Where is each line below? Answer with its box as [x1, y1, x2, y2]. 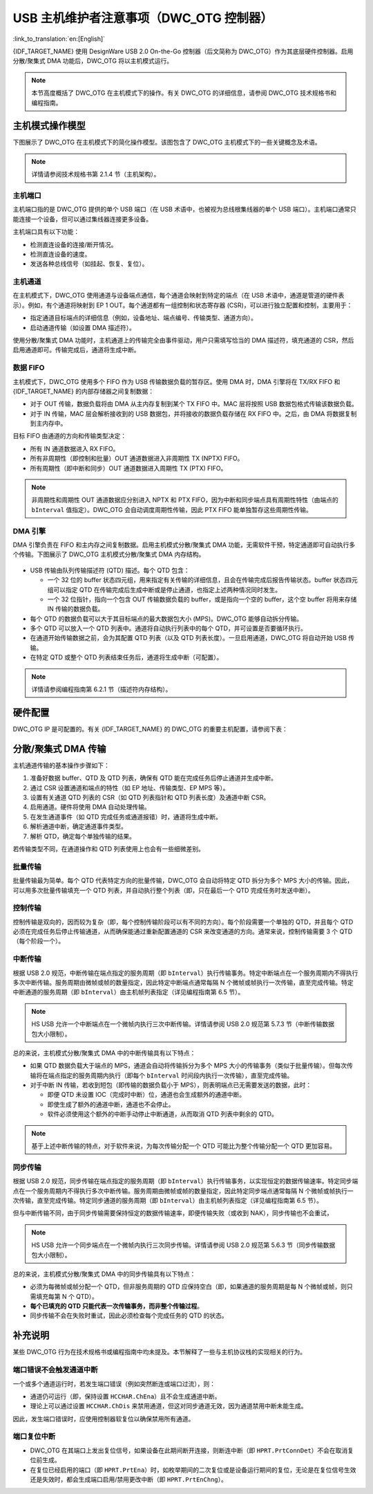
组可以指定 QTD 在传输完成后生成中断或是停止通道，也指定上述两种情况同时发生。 [47, 585, 282, 594]
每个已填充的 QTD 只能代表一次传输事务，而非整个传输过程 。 [30, 1302, 204, 1311]
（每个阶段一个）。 [12, 937, 65, 945]
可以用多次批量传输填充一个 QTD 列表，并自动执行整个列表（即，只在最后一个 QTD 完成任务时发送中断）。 [12, 886, 314, 894]
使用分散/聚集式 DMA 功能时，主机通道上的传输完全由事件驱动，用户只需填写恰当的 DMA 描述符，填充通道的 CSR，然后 [12, 336, 354, 344]
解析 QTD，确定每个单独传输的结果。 [30, 832, 136, 840]
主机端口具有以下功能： [12, 228, 79, 236]
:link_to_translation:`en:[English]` [12, 35, 106, 43]
